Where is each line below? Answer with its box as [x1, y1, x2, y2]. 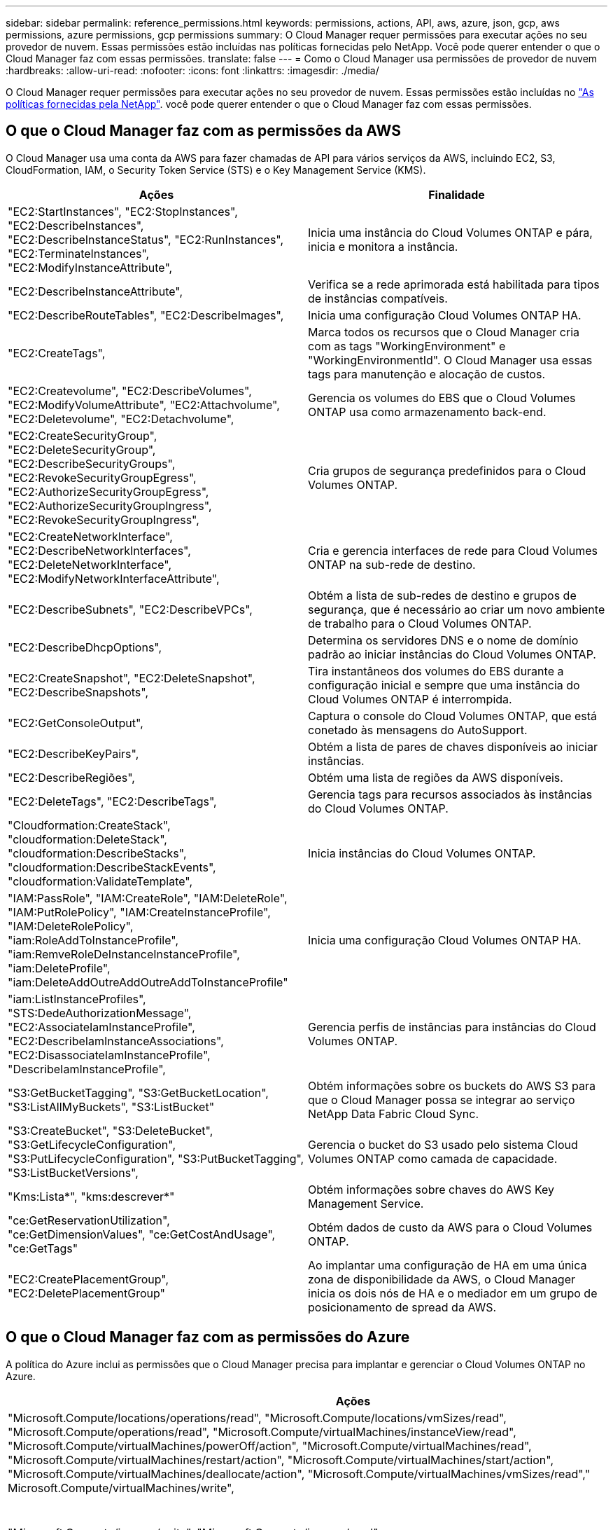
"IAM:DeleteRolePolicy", [8, 918, 134, 933]
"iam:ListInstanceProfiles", [8, 991, 146, 1006]
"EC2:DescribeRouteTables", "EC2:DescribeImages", [8, 308, 284, 322]
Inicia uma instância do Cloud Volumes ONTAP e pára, [308, 225, 593, 240]
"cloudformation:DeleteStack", [8, 832, 167, 846]
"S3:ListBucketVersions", [8, 1165, 139, 1180]
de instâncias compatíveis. [308, 291, 448, 305]
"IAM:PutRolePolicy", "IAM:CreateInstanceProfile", [8, 904, 271, 919]
